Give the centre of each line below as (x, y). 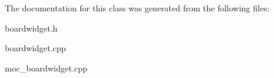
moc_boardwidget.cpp (46, 68)
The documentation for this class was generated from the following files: (137, 8)
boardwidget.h (31, 28)
